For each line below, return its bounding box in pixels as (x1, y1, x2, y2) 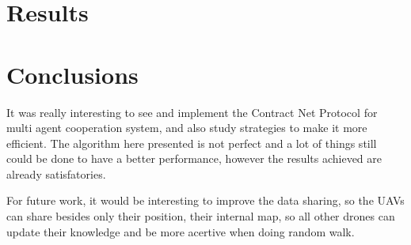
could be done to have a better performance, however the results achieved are (6, 150, 382, 167)
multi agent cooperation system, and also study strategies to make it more (6, 119, 367, 136)
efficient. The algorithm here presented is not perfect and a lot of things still (6, 134, 377, 151)
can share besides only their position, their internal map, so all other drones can (6, 208, 395, 224)
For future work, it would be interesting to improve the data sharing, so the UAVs (6, 192, 405, 209)
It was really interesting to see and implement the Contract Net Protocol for (6, 104, 378, 120)
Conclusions (6, 58, 139, 90)
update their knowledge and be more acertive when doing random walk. (6, 223, 355, 239)
